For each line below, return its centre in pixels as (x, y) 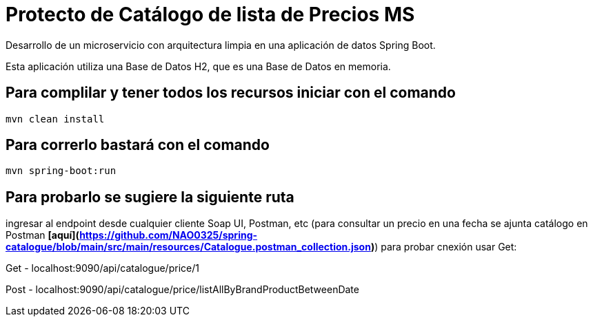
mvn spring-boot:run (61, 171)
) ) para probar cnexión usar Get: (444, 247)
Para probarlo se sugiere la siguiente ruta (150, 197)
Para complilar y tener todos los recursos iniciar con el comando (231, 93)
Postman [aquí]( (43, 235)
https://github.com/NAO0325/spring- (169, 235)
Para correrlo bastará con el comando (138, 145)
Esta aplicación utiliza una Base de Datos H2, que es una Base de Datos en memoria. (198, 66)
